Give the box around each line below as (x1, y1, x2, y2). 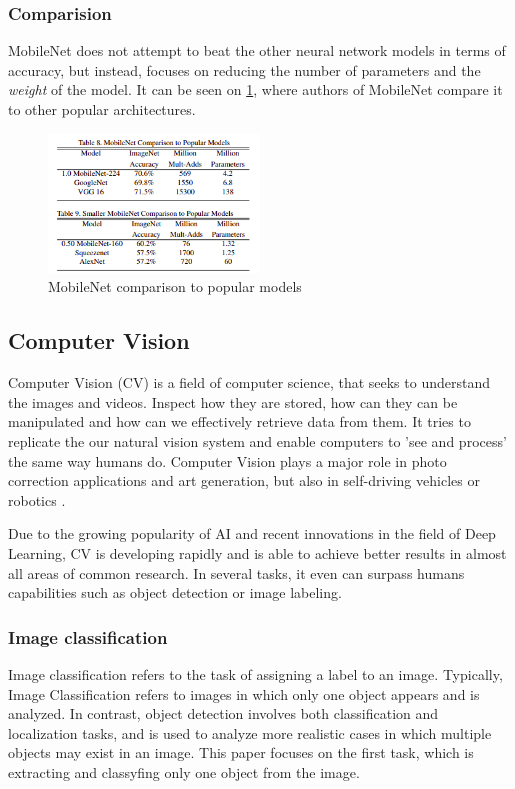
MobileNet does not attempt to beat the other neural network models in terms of (8, 40, 506, 61)
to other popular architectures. (8, 99, 196, 119)
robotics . (8, 489, 66, 510)
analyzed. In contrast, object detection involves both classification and (8, 703, 439, 724)
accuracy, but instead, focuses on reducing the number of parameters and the (8, 59, 481, 80)
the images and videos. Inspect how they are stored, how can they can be (8, 391, 458, 412)
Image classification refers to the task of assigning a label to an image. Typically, (8, 664, 503, 684)
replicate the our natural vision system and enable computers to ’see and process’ (8, 431, 507, 452)
